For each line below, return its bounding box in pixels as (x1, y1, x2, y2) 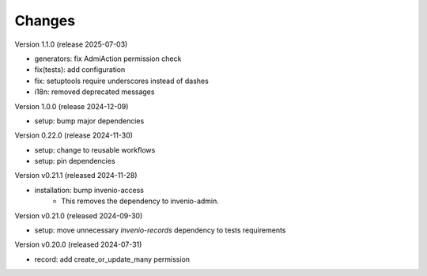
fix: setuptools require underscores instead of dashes (34, 76, 209, 85)
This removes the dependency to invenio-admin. (61, 196, 219, 206)
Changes (14, 12, 75, 29)
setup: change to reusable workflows (34, 145, 156, 154)
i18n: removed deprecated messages (34, 87, 155, 96)
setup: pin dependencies (34, 157, 115, 166)
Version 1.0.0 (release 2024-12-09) (14, 101, 129, 111)
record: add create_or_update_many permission (34, 254, 190, 264)
